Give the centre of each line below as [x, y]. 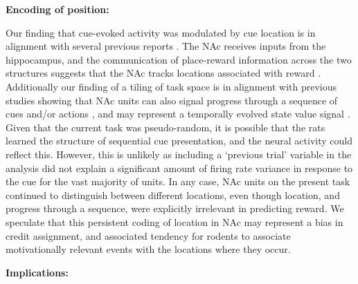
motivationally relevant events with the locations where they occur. [148, 249]
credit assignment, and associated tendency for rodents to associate [148, 235]
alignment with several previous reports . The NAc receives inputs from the [166, 46]
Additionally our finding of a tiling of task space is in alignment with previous [171, 86]
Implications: [37, 272]
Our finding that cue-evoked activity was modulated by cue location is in [161, 32]
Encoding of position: [57, 9]
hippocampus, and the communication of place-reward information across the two [179, 59]
